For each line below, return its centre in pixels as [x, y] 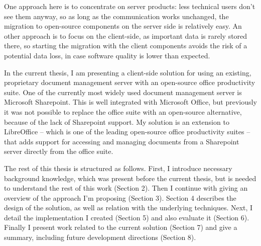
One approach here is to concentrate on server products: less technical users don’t [130, 6]
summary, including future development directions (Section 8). [100, 237]
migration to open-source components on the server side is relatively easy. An [123, 26]
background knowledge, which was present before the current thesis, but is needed [130, 178]
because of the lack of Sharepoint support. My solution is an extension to [117, 121]
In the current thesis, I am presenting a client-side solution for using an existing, [128, 72]
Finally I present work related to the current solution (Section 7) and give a [121, 227]
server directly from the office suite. [59, 151]
